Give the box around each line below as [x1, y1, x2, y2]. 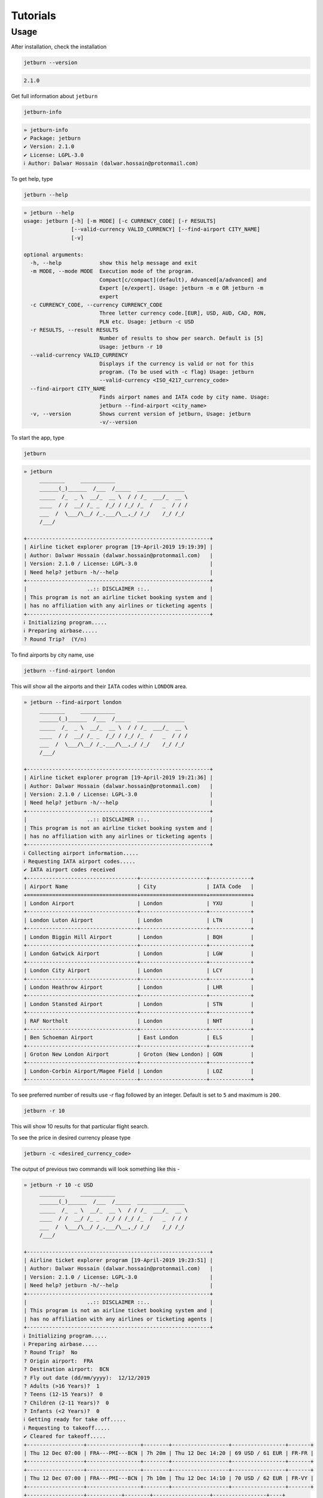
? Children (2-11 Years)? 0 [23, 1399, 109, 1406]
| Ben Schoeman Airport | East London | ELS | [23, 1034, 254, 1041]
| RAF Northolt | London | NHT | [23, 1017, 254, 1024]
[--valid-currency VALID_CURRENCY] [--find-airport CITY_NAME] [71, 226, 260, 233]
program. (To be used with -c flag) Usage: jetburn [99, 369, 254, 376]
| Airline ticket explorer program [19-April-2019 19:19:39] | [23, 543, 214, 551]
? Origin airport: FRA [23, 1357, 94, 1364]
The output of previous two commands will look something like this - [11, 1165, 180, 1173]
